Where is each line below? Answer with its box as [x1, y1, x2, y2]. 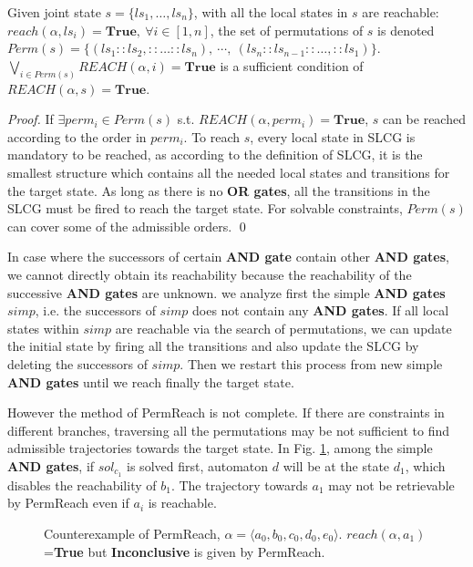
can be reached [382, 109, 466, 129]
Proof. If [7, 109, 54, 129]
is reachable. [148, 493, 217, 512]
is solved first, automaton [127, 456, 269, 475]
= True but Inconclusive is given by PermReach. [44, 541, 325, 561]
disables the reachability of [7, 475, 157, 494]
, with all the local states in [193, 3, 348, 21]
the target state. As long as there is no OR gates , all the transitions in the [7, 180, 430, 200]
